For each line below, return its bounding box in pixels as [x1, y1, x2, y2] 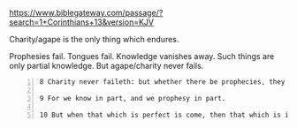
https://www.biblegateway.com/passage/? [9, 8, 164, 18]
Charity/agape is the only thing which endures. [9, 34, 179, 44]
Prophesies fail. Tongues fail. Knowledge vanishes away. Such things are [9, 51, 275, 61]
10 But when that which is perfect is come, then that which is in [39, 110, 293, 119]
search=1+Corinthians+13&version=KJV [9, 17, 155, 27]
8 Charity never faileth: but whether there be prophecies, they [39, 78, 286, 87]
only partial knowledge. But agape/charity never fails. [9, 61, 204, 71]
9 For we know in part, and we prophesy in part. [39, 94, 226, 102]
